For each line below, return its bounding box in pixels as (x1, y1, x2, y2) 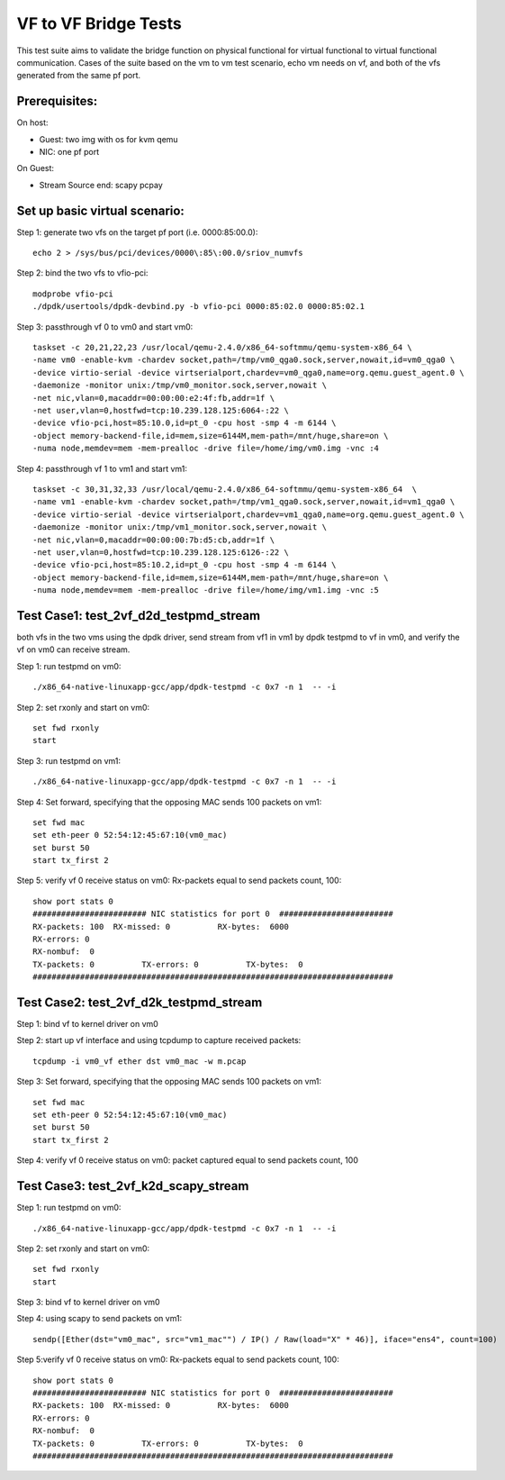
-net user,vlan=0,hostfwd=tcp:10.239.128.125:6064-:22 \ (32, 405, 290, 415)
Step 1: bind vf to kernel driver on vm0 (16, 1019, 159, 1030)
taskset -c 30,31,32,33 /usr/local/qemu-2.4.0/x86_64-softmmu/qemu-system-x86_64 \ (32, 484, 418, 495)
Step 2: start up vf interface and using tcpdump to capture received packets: (16, 1035, 302, 1046)
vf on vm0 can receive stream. (16, 644, 131, 655)
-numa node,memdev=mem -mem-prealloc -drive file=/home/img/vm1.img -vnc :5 (32, 586, 380, 595)
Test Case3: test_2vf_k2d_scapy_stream (16, 1178, 249, 1194)
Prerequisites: (16, 94, 98, 109)
